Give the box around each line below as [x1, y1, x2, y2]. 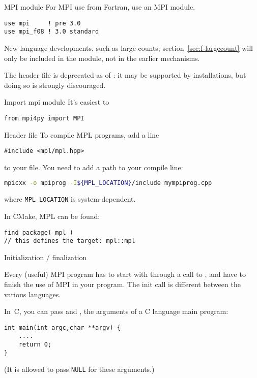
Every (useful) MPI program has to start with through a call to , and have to [4, 269, 246, 279]
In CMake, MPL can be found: [4, 210, 100, 221]
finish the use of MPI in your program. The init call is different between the [4, 279, 241, 289]
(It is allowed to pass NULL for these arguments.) [4, 364, 155, 374]
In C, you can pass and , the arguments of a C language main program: [4, 306, 229, 317]
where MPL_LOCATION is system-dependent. [4, 194, 136, 204]
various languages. [4, 289, 61, 299]
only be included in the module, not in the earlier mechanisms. [4, 52, 200, 63]
